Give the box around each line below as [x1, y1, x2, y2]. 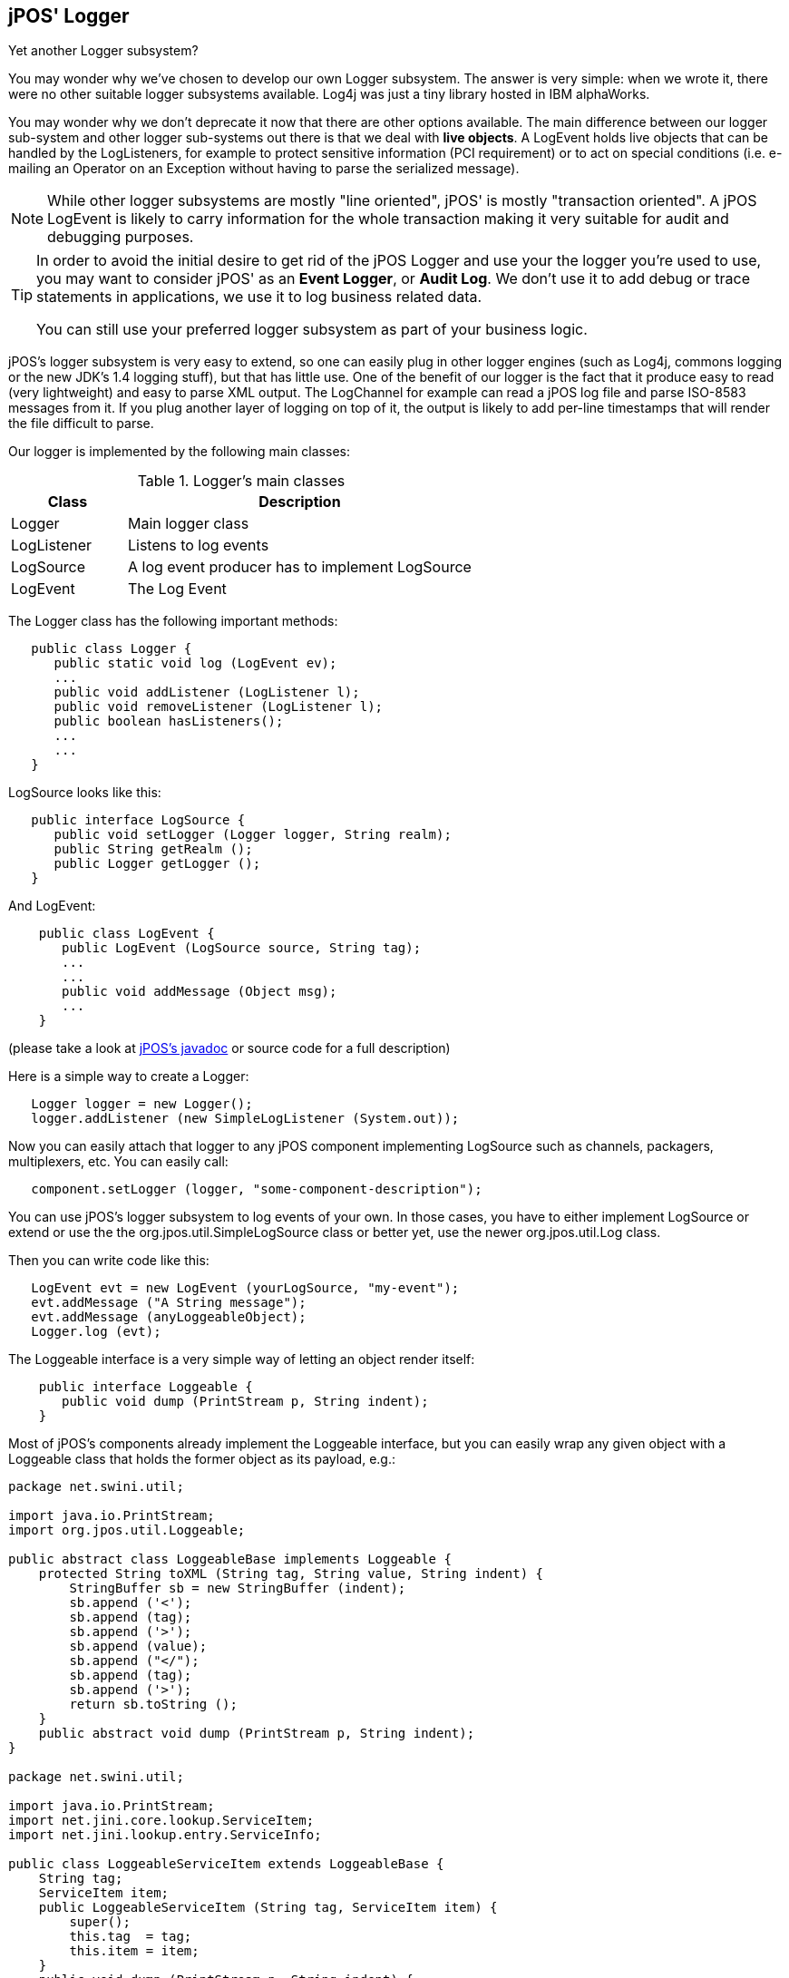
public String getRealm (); [54, 842, 253, 857]
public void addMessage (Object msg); [62, 984, 337, 999]
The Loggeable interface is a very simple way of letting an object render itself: [8, 1351, 475, 1368]
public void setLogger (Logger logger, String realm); [54, 827, 452, 843]
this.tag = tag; [69, 1929, 192, 1944]
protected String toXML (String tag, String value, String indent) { [38, 1566, 544, 1582]
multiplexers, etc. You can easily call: [8, 1154, 229, 1170]
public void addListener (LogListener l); [54, 685, 360, 700]
